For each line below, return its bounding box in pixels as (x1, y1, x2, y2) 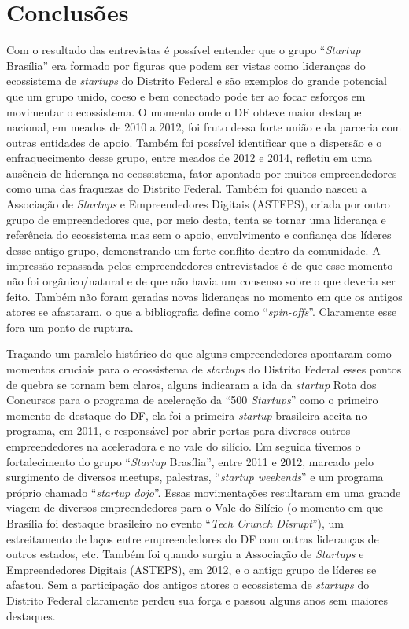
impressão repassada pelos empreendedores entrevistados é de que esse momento (6, 257, 393, 274)
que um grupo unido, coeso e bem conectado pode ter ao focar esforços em (6, 87, 366, 104)
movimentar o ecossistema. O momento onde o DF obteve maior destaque (6, 103, 362, 120)
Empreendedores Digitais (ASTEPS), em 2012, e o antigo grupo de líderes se (6, 561, 377, 577)
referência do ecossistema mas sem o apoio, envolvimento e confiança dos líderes (6, 226, 392, 243)
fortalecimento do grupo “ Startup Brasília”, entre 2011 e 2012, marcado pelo (6, 453, 374, 469)
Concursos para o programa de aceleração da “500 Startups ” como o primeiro (6, 392, 378, 408)
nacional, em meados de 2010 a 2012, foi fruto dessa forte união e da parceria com (6, 119, 402, 135)
